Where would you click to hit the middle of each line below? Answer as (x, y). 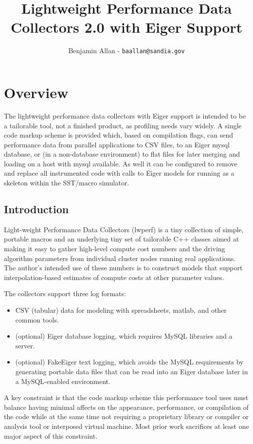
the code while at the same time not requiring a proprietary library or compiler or (126, 416)
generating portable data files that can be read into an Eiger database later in (132, 371)
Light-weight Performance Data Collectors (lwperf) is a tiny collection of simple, (124, 229)
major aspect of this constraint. (51, 435)
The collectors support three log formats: (65, 293)
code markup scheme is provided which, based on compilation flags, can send (119, 135)
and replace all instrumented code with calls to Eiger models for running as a (119, 173)
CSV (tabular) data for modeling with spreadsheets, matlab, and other (121, 310)
